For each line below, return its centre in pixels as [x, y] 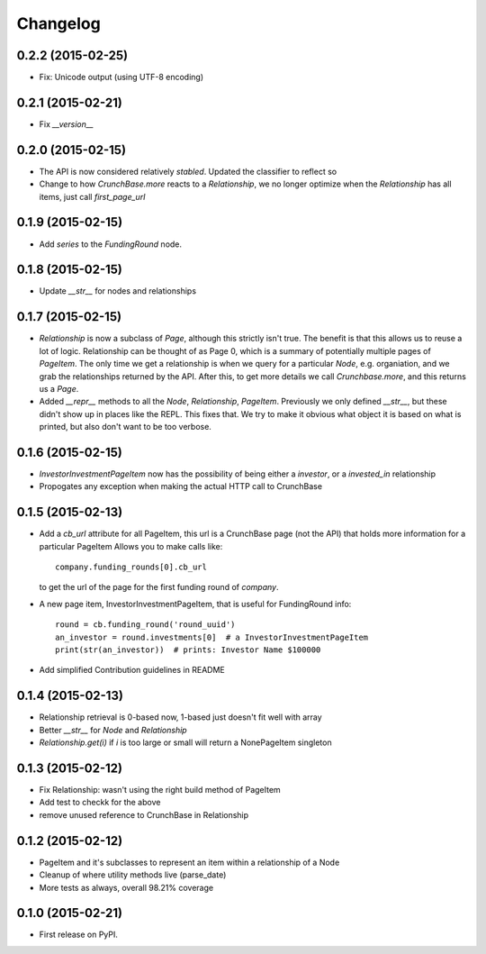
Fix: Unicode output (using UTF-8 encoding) [121, 77]
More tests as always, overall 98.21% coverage [126, 887]
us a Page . [59, 388]
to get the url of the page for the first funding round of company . [159, 587]
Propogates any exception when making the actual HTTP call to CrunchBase [181, 486]
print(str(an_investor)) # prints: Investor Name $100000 [188, 650]
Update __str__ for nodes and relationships [118, 291]
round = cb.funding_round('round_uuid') [145, 625]
